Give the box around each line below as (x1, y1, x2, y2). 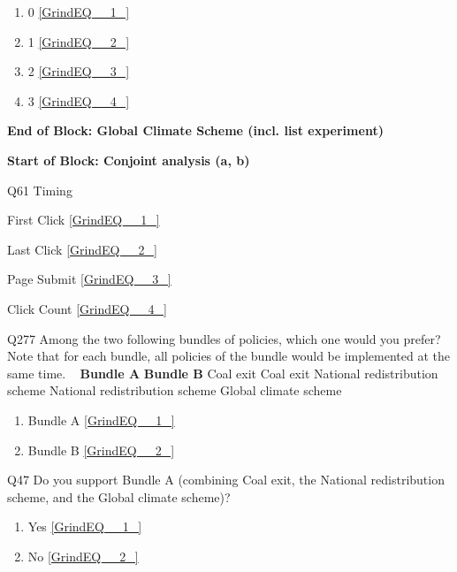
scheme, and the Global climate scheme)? (7, 487, 231, 506)
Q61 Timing (7, 180, 72, 199)
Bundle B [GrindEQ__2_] (27, 440, 175, 459)
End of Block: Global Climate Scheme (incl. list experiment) (7, 121, 384, 140)
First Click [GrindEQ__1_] (7, 210, 160, 229)
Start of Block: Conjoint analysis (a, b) (7, 150, 250, 169)
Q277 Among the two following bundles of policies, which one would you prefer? (7, 329, 441, 347)
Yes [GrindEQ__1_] (27, 517, 142, 536)
